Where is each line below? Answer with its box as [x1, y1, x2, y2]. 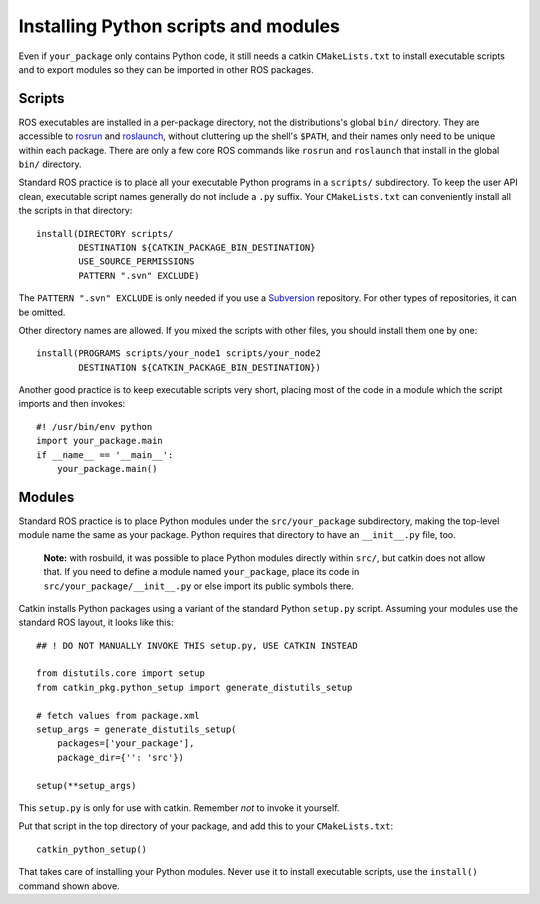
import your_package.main [36, 435, 164, 447]
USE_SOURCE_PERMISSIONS [78, 256, 195, 267]
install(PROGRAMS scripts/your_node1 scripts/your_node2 [36, 348, 322, 359]
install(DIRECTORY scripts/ [36, 228, 174, 239]
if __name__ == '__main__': [36, 449, 174, 460]
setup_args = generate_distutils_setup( [36, 724, 237, 735]
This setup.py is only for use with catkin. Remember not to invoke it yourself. [18, 801, 340, 814]
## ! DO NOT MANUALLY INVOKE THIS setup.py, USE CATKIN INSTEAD [36, 640, 359, 651]
